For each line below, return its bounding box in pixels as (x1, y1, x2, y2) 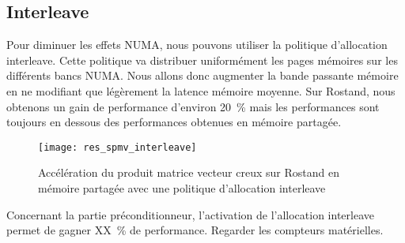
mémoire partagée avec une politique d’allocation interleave (38, 180, 326, 196)
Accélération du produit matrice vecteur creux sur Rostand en (38, 164, 339, 181)
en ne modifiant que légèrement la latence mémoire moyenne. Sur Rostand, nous (6, 82, 396, 99)
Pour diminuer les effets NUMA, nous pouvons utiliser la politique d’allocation (6, 36, 388, 53)
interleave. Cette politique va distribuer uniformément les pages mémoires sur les (6, 51, 398, 68)
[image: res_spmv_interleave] (38, 141, 197, 153)
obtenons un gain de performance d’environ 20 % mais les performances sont (6, 98, 380, 114)
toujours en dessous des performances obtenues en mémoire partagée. (6, 114, 342, 130)
